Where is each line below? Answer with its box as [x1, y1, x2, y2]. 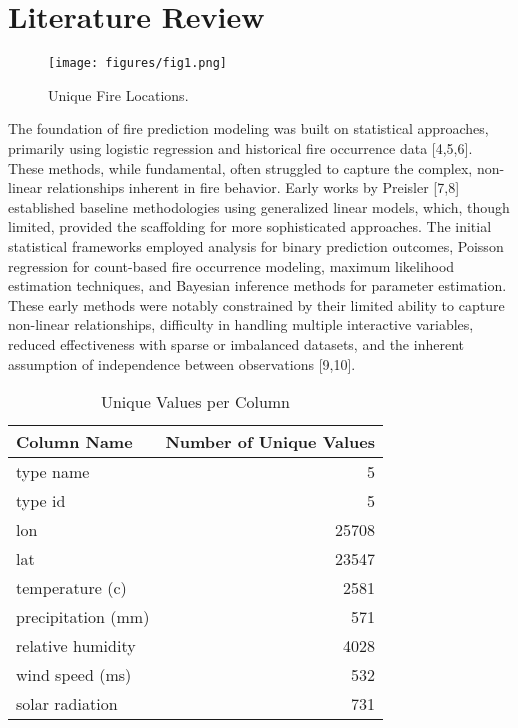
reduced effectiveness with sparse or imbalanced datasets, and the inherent [8, 333, 464, 354]
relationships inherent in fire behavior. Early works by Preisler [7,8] [46, 177, 460, 198]
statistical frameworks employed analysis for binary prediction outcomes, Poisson [8, 235, 504, 256]
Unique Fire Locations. [48, 84, 189, 105]
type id [16, 489, 66, 513]
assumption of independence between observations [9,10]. [8, 353, 356, 374]
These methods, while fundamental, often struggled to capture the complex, [8, 157, 473, 178]
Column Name [16, 430, 133, 454]
